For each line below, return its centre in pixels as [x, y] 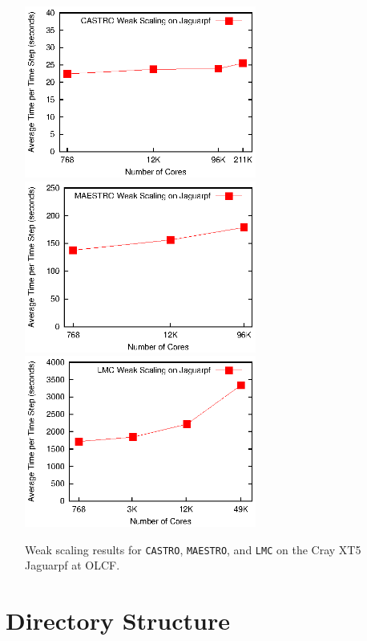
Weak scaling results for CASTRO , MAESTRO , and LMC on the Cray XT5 [193, 549]
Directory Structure [118, 621]
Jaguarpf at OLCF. [73, 565]
